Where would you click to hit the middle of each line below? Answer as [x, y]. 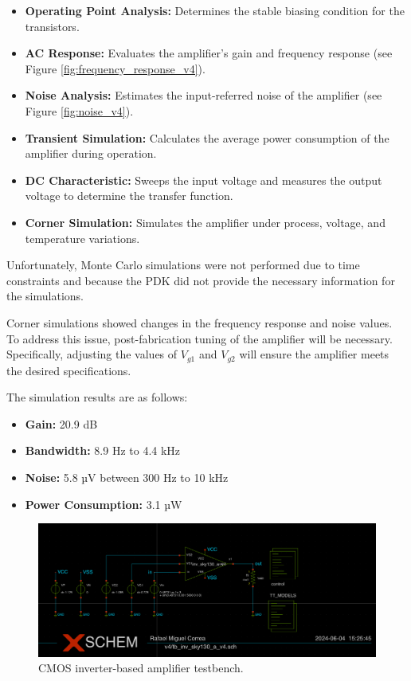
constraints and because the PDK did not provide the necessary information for [201, 280]
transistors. [52, 26]
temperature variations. [82, 238]
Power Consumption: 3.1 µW [104, 504]
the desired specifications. [69, 370]
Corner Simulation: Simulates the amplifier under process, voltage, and [205, 222]
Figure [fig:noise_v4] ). [79, 110]
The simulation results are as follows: [97, 397]
